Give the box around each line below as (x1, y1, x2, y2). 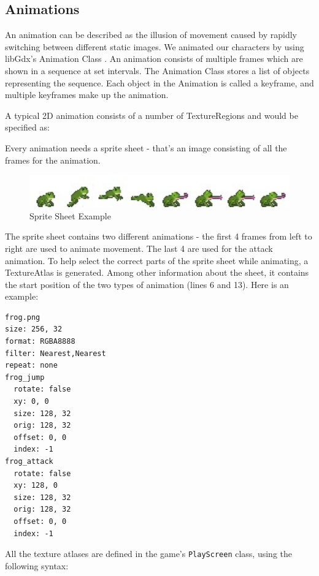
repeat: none (5, 361, 58, 370)
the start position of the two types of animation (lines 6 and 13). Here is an (5, 278, 289, 290)
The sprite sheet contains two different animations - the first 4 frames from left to (5, 230, 312, 243)
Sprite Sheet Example (29, 209, 111, 222)
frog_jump (5, 373, 45, 382)
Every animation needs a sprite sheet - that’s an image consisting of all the (5, 141, 287, 154)
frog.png (5, 313, 40, 322)
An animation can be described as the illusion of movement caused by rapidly (5, 28, 297, 41)
